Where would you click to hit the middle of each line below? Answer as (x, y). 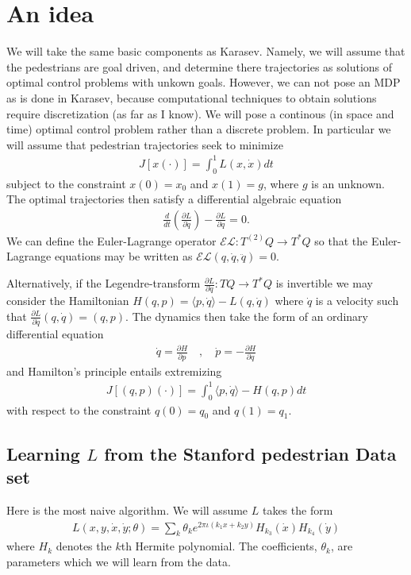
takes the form (298, 510)
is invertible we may (324, 283)
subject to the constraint (66, 183)
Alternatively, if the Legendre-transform (104, 283)
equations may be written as (123, 256)
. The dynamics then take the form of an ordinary (247, 316)
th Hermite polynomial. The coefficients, (219, 546)
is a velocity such (357, 301)
